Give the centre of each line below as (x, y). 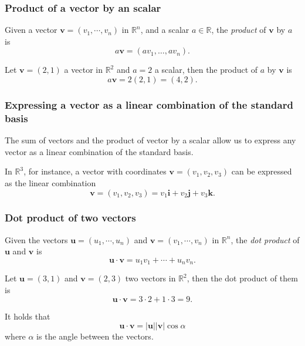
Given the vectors (36, 239)
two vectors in (150, 278)
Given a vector (31, 30)
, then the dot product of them (242, 278)
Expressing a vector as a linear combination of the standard (149, 104)
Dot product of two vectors (70, 218)
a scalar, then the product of (206, 70)
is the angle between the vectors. (95, 336)
